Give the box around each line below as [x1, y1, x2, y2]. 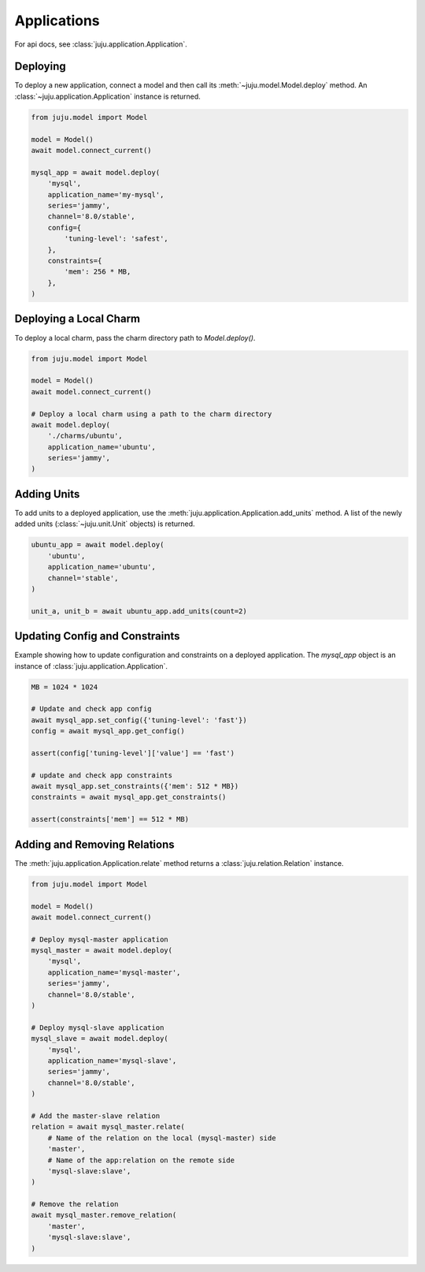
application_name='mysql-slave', [47, 1056, 177, 1065]
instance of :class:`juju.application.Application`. [14, 661, 168, 670]
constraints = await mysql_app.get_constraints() [31, 793, 227, 802]
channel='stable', [47, 573, 119, 583]
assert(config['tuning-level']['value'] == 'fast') [31, 748, 235, 757]
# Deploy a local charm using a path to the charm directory [31, 409, 272, 418]
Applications [14, 12, 100, 29]
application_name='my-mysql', [47, 190, 164, 199]
